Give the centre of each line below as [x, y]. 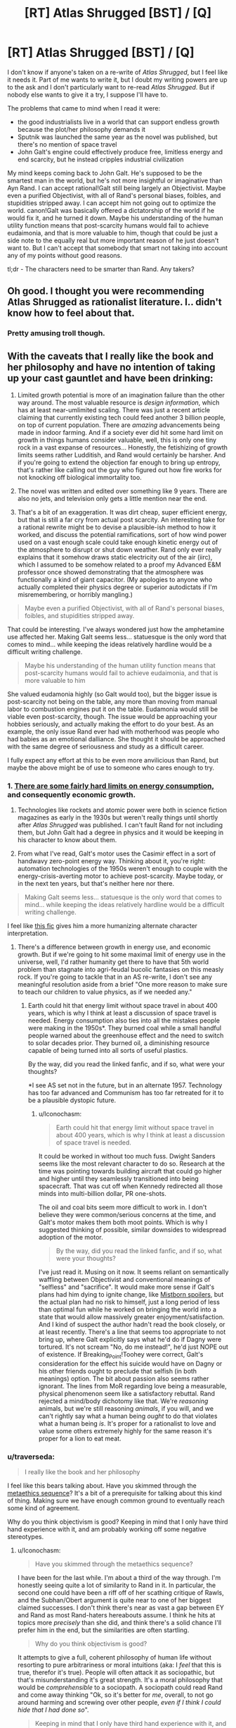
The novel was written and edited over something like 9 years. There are [122, 491]
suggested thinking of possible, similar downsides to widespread [132, 1230]
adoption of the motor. [71, 1238]
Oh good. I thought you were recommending [106, 291]
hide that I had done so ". [53, 1710]
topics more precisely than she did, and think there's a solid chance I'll [119, 1623]
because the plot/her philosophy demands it [81, 129]
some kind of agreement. [44, 1508]
